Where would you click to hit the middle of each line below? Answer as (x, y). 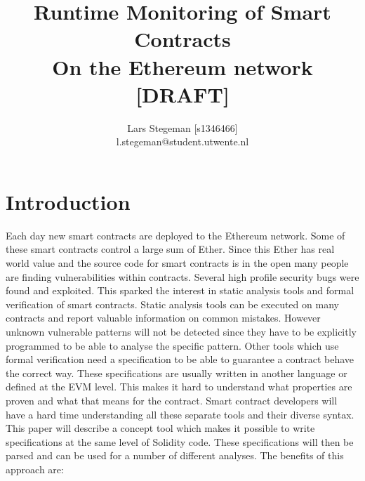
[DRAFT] (182, 94)
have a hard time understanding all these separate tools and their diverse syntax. (180, 414)
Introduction (68, 201)
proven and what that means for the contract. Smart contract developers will (172, 400)
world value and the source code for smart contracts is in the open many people (177, 263)
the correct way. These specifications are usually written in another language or (177, 373)
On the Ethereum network (182, 66)
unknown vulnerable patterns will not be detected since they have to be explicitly (181, 331)
